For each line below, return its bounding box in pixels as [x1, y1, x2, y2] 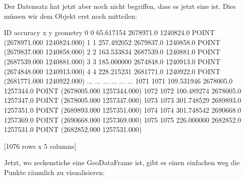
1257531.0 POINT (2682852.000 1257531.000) [4, 124, 142, 134]
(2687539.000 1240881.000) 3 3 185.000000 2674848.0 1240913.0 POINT [4, 56, 221, 66]
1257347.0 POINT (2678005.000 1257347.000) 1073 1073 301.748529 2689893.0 [4, 95, 242, 105]
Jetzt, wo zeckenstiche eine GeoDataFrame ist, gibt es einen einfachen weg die [4, 157, 240, 168]
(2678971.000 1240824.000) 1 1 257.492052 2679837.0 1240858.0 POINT [4, 37, 221, 47]
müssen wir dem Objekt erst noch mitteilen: [4, 10, 137, 21]
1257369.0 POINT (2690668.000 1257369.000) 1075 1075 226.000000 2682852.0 [4, 114, 242, 125]
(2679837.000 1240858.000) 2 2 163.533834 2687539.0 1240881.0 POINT [4, 46, 221, 57]
